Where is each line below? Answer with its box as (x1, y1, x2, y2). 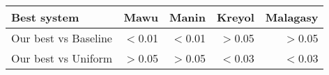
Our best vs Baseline (11, 30, 112, 46)
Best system (11, 9, 79, 25)
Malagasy (265, 9, 319, 25)
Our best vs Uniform (11, 50, 113, 66)
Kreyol (216, 9, 254, 25)
